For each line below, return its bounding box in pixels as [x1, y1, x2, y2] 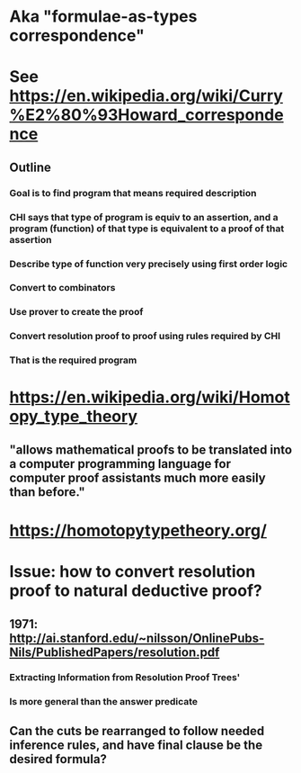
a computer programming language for [9, 456, 232, 472]
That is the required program [9, 354, 137, 366]
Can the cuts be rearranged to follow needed [9, 723, 265, 739]
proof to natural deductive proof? [9, 580, 262, 601]
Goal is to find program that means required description [9, 186, 257, 199]
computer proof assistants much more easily [9, 470, 267, 485]
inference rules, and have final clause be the [9, 737, 263, 752]
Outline [9, 159, 51, 175]
